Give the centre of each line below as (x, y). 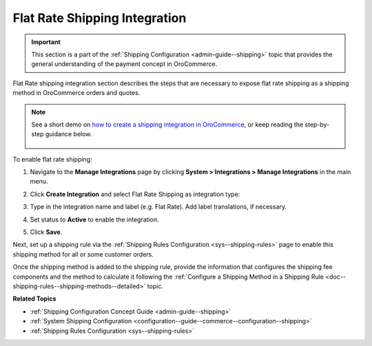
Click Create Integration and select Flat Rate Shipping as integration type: (135, 194)
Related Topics (34, 299)
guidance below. (69, 134)
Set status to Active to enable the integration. (94, 219)
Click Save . (46, 232)
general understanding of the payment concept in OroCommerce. (124, 64)
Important (46, 42)
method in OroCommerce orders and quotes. (76, 93)
